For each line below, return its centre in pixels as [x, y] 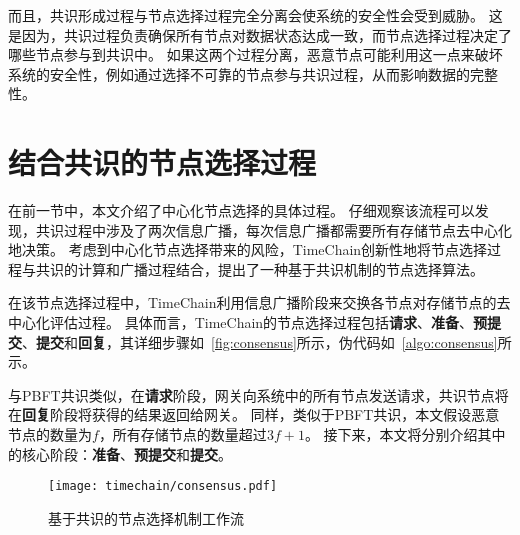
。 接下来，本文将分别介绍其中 [405, 434]
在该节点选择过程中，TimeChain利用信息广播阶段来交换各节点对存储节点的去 [259, 302]
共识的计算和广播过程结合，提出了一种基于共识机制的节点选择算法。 [259, 268]
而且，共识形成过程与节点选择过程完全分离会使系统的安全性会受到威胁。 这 [255, 15]
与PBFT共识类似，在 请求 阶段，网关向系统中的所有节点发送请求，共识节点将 [258, 394]
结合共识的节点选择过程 [162, 162]
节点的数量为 [50, 434]
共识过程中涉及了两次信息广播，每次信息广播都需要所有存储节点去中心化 [273, 229]
